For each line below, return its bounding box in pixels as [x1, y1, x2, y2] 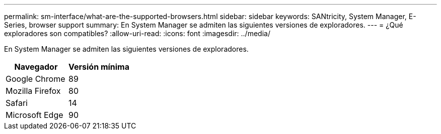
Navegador [14, 62, 58, 72]
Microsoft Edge [6, 110, 63, 120]
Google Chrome [6, 74, 65, 84]
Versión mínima [68, 62, 129, 72]
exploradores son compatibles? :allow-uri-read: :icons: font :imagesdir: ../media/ [4, 29, 270, 38]
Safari [6, 98, 28, 108]
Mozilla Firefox [6, 86, 61, 96]
